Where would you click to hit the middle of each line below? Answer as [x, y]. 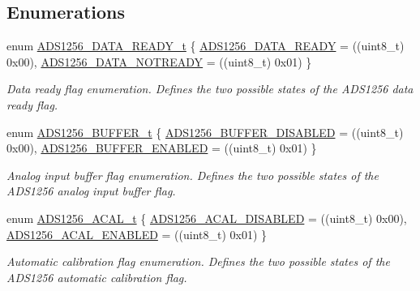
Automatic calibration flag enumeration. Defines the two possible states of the [198, 261]
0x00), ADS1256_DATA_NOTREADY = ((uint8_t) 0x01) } [159, 61]
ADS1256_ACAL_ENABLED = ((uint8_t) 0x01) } [137, 234]
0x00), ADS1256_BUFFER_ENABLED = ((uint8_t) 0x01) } [162, 148]
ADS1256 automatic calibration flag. [97, 277]
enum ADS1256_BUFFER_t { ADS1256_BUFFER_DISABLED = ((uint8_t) [205, 132]
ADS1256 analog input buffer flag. [91, 191]
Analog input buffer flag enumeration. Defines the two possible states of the [193, 175]
